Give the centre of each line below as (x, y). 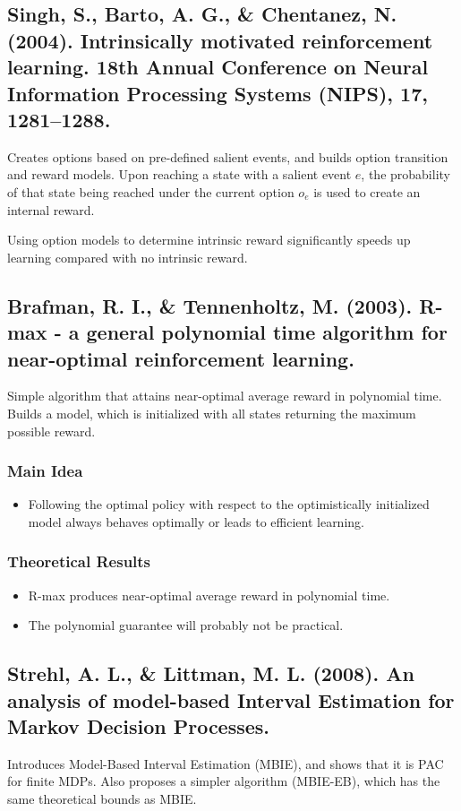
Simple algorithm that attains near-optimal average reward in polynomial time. (225, 396)
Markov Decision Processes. (139, 726)
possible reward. (51, 431)
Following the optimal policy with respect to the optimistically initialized (229, 504)
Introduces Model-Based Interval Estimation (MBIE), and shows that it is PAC (226, 763)
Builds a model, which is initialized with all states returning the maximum (212, 413)
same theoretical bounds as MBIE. (102, 799)
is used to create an (367, 191)
